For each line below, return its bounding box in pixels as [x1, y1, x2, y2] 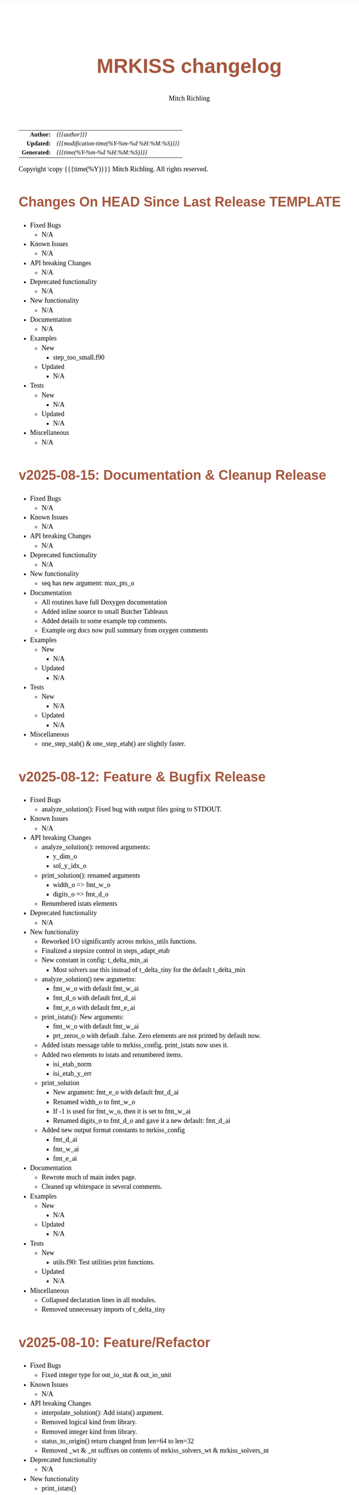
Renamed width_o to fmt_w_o [53, 1097, 136, 1106]
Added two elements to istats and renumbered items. [41, 1051, 183, 1059]
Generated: [22, 149, 51, 156]
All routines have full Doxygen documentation [41, 598, 168, 606]
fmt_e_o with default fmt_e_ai [53, 1003, 136, 1012]
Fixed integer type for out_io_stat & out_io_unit [41, 1371, 172, 1379]
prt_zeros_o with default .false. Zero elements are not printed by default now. [53, 1031, 261, 1040]
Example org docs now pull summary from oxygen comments [41, 627, 208, 635]
